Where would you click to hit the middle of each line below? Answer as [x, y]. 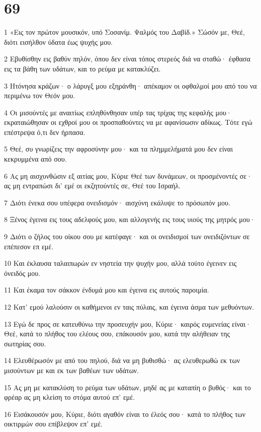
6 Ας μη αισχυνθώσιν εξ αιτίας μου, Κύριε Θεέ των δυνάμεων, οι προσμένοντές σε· [128, 175]
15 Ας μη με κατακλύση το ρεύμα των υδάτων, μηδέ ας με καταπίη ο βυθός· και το [127, 387]
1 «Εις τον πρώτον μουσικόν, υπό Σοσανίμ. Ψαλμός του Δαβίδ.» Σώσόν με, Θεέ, [124, 32]
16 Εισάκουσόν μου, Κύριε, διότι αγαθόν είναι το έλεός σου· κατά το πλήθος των [125, 414]
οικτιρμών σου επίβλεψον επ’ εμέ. [53, 424]
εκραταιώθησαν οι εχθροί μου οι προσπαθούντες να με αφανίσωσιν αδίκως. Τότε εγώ [128, 122]
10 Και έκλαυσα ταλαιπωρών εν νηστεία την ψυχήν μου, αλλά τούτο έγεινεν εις [120, 263]
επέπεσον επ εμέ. [29, 246]
